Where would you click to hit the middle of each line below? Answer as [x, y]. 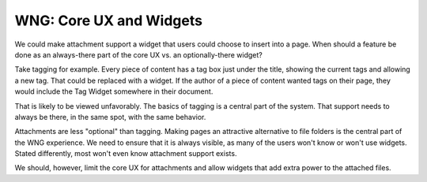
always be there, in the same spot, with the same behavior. [110, 117]
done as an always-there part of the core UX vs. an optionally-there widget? [138, 54]
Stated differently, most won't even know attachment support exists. [126, 154]
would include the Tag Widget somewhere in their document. [114, 91]
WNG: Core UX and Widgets [109, 20]
